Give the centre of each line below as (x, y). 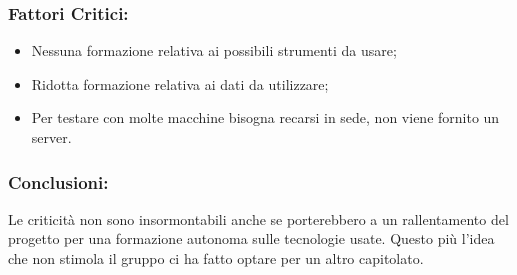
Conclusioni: (58, 181)
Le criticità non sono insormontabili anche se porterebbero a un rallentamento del (258, 218)
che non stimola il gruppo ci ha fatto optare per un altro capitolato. (216, 258)
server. (51, 137)
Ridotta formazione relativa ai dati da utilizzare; (180, 83)
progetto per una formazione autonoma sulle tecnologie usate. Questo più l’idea (251, 238)
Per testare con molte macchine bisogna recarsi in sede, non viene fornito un (265, 117)
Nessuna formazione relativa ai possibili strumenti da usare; (214, 50)
